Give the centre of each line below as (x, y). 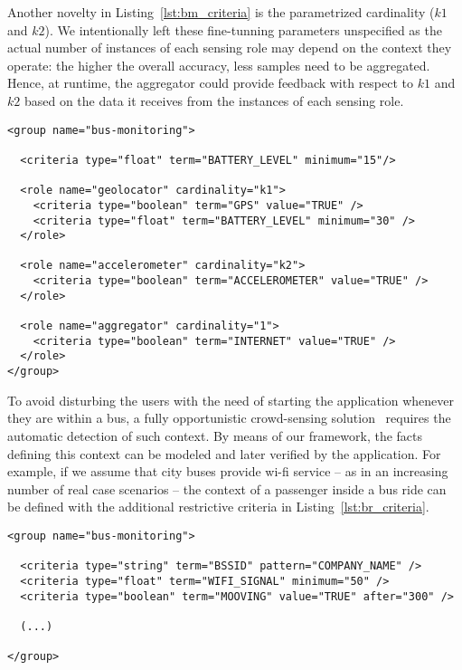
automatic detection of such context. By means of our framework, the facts (215, 435)
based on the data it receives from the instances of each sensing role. (214, 100)
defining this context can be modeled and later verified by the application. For (224, 453)
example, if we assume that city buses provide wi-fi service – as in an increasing (228, 471)
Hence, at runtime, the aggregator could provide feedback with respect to (211, 83)
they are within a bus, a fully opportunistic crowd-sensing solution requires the (229, 418)
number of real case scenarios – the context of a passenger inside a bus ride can (227, 488)
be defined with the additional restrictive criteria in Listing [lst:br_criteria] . (218, 507)
